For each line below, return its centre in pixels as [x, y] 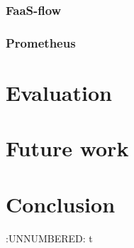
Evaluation [59, 92]
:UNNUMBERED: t [49, 238]
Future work [67, 148]
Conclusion [61, 204]
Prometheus [41, 42]
